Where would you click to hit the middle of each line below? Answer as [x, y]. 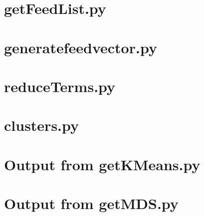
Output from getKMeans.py [102, 164]
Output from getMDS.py [91, 203]
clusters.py [42, 125]
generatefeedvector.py [81, 47]
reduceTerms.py [60, 86]
